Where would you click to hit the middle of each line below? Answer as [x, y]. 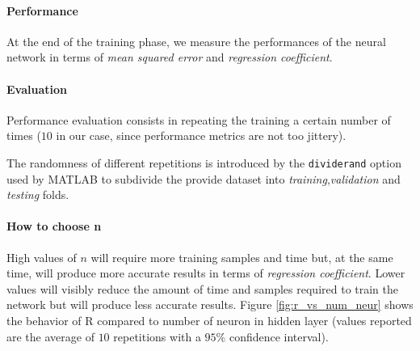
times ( [24, 135]
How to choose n [54, 226]
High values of [42, 257]
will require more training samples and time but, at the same [242, 257]
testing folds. [38, 195]
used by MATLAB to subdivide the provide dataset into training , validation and [204, 178]
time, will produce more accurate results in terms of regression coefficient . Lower [206, 273]
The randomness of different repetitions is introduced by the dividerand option [204, 162]
